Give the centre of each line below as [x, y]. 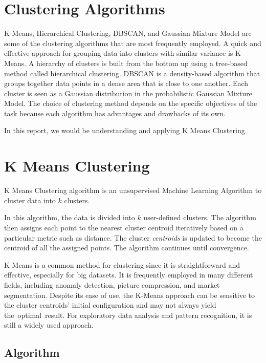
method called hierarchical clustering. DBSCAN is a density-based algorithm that [132, 73]
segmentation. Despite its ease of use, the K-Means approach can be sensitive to [129, 295]
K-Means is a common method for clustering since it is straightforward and [122, 264]
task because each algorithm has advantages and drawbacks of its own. [115, 113]
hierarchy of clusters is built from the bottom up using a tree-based [142, 63]
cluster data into [30, 200]
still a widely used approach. [49, 325]
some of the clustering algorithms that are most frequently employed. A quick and [133, 43]
